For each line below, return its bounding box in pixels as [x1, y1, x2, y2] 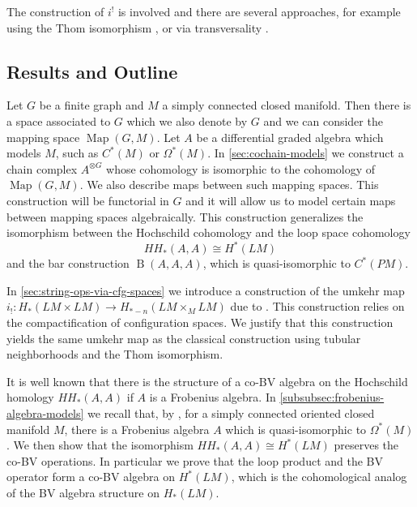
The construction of [6, 3, 104, 19]
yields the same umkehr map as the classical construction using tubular [6, 329, 361, 346]
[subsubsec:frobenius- [279, 389, 385, 406]
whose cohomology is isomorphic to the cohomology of [106, 160, 376, 177]
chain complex [6, 160, 78, 177]
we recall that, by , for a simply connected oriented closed [87, 404, 375, 421]
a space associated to [6, 112, 111, 129]
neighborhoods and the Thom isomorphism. [6, 346, 223, 363]
